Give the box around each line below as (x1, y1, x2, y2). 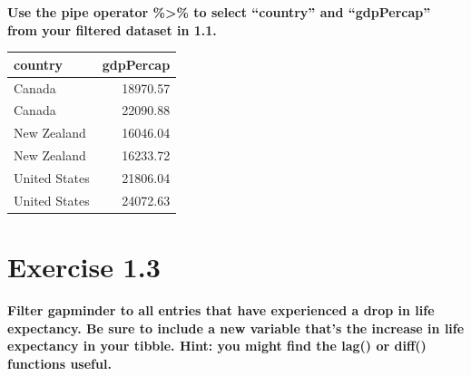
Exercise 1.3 (7, 248, 161, 285)
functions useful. (7, 353, 112, 372)
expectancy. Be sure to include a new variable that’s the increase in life (7, 318, 465, 337)
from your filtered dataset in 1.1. (7, 20, 217, 39)
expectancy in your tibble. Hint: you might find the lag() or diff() (7, 336, 427, 355)
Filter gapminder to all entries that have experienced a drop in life (7, 300, 435, 319)
